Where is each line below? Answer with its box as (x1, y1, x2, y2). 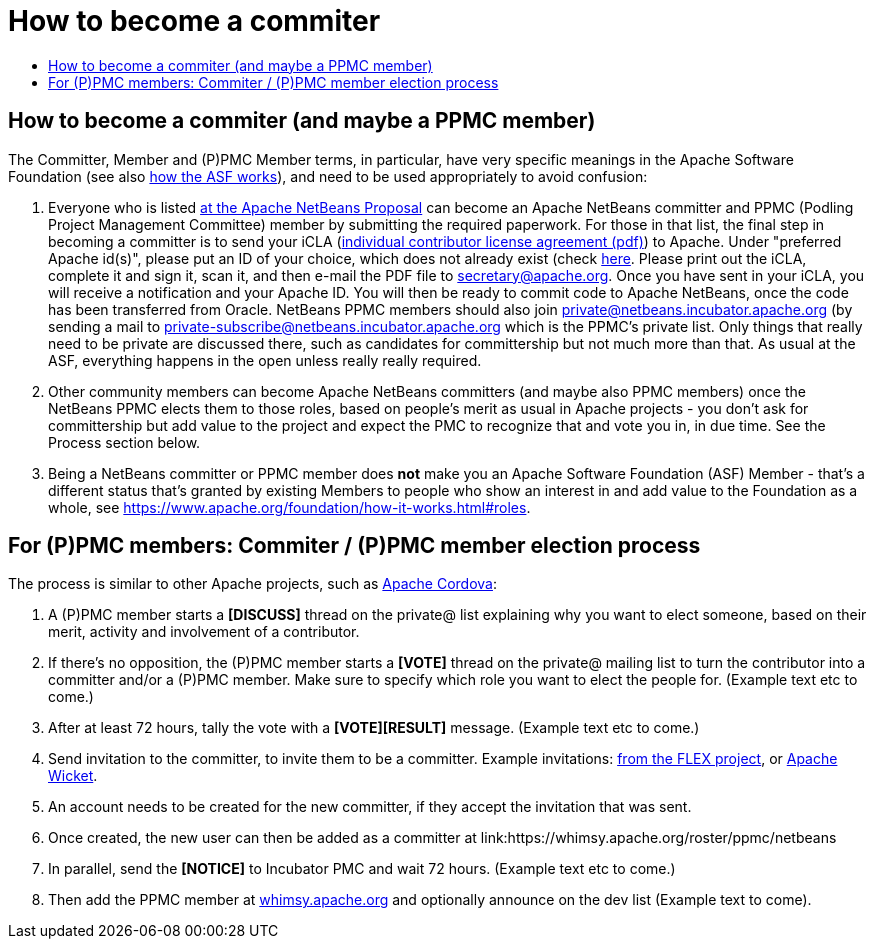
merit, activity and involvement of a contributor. (48, 623, 360, 641)
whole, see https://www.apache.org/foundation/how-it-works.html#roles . (48, 498, 531, 516)
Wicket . (48, 767, 98, 785)
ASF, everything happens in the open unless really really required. (48, 351, 482, 369)
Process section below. (48, 433, 201, 451)
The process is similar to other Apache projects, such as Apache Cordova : (8, 575, 498, 593)
